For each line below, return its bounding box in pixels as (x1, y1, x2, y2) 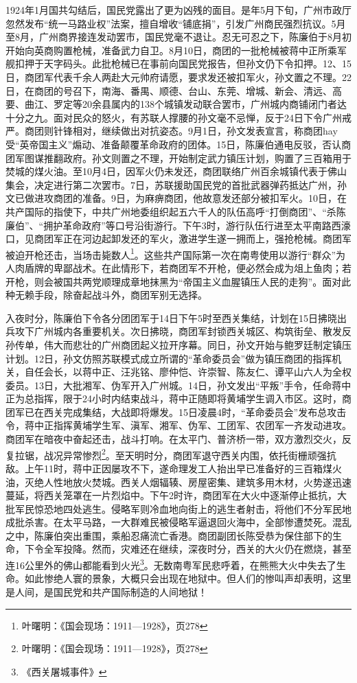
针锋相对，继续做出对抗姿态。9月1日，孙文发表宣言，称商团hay (53, 124, 338, 138)
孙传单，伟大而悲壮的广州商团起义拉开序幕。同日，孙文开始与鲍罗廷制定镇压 (5, 337, 352, 351)
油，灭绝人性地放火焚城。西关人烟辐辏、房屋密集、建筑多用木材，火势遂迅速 (5, 474, 352, 489)
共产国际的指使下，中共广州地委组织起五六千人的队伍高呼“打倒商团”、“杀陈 (5, 204, 346, 218)
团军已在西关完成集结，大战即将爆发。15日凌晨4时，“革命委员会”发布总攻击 (5, 404, 347, 419)
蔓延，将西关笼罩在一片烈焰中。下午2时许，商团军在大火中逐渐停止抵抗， (5, 488, 337, 502)
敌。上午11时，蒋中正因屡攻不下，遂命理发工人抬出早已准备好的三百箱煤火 (5, 461, 342, 475)
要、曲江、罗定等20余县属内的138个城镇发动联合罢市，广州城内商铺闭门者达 (5, 97, 347, 111)
